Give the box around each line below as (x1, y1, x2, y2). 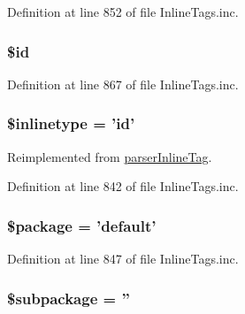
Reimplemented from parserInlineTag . (7, 147, 212, 165)
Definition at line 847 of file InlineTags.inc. (7, 249, 239, 268)
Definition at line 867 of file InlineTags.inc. (7, 74, 239, 93)
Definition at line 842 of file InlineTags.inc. (7, 177, 239, 195)
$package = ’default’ (7, 214, 157, 236)
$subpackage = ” (7, 287, 130, 309)
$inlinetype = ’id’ (7, 112, 135, 134)
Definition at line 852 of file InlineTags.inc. (7, 3, 239, 20)
